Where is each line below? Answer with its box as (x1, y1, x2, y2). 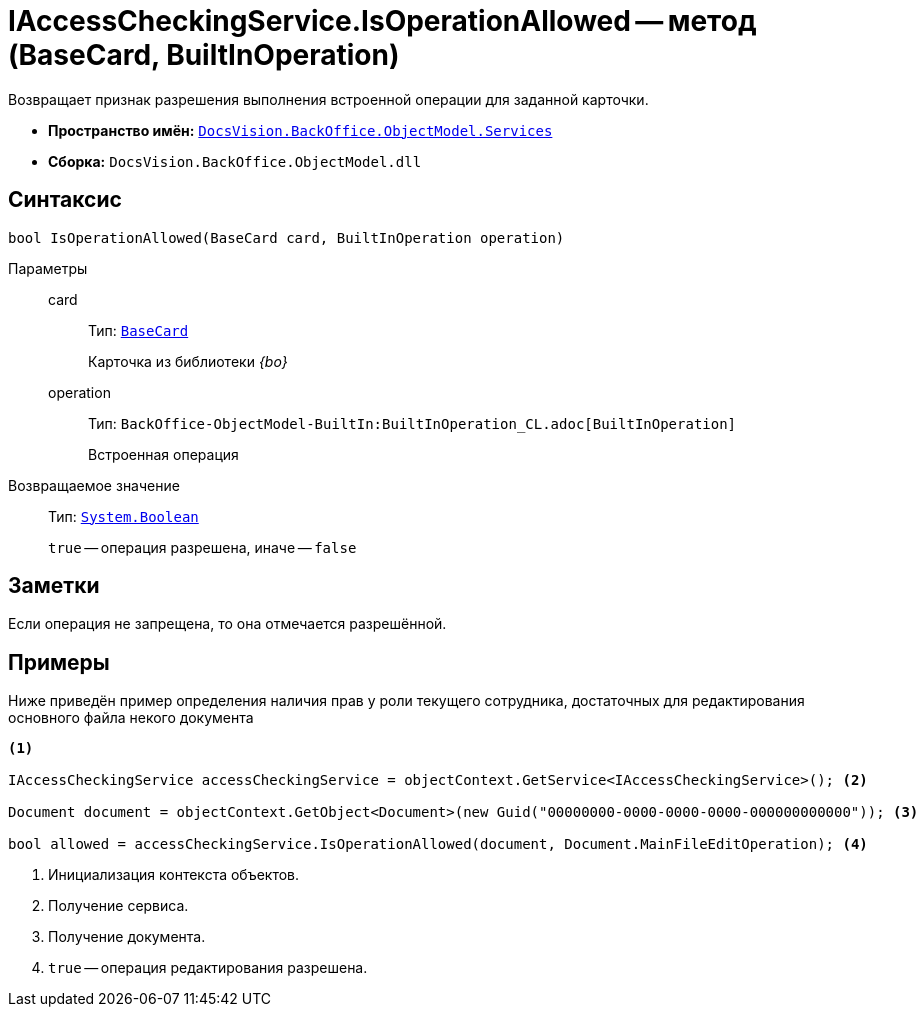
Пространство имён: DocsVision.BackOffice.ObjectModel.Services (48, 121, 553, 139)
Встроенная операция (88, 445, 239, 463)
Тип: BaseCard (88, 321, 189, 339)
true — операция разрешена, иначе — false (48, 538, 357, 556)
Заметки (8, 573, 100, 599)
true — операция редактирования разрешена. (48, 959, 368, 977)
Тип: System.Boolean (48, 507, 199, 525)
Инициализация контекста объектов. (48, 866, 300, 884)
